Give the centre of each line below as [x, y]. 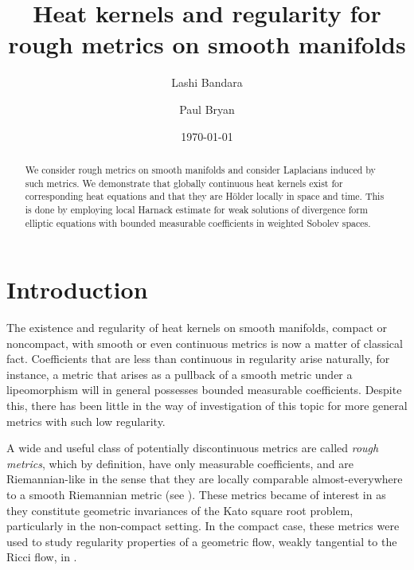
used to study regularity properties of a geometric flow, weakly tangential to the [202, 541]
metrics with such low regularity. [86, 421]
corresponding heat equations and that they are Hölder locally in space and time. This [205, 196]
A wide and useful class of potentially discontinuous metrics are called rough [193, 448]
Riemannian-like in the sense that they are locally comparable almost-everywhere [205, 479]
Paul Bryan [207, 109]
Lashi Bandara [207, 82]
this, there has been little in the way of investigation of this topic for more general [207, 406]
